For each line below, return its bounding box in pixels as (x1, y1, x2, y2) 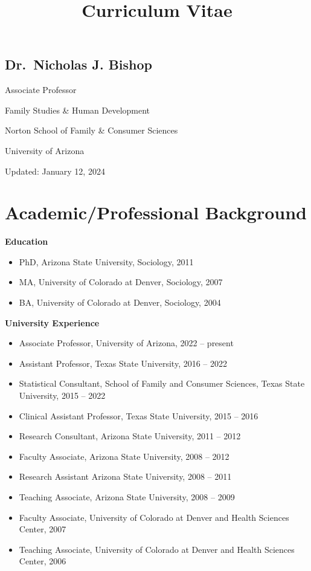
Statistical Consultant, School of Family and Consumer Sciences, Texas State (19, 377, 305, 390)
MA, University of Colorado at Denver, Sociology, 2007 (19, 276, 223, 288)
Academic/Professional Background (5, 200, 307, 225)
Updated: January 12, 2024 (5, 164, 105, 177)
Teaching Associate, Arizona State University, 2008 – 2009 (19, 491, 235, 503)
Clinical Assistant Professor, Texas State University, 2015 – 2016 (19, 409, 258, 422)
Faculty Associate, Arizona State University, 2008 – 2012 (19, 450, 229, 462)
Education (5, 235, 48, 248)
